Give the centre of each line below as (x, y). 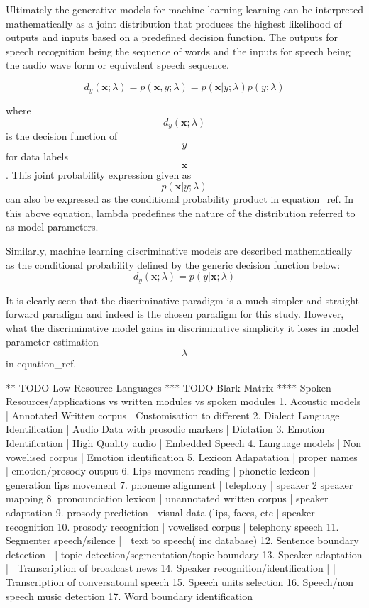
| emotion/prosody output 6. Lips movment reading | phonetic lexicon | (161, 471)
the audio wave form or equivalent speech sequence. (117, 65)
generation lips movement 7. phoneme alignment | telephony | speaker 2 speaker (180, 484)
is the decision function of (62, 136)
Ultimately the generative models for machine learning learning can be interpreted (184, 9)
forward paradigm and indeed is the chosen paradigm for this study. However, (175, 314)
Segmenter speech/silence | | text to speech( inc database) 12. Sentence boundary (182, 540)
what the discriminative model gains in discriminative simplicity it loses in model (182, 327)
